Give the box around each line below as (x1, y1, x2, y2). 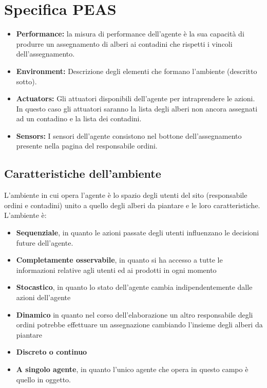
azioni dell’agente (16, 292, 71, 303)
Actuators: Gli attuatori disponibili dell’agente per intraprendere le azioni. (16, 93, 255, 104)
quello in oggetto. (16, 374, 71, 384)
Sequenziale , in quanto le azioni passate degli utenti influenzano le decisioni (16, 227, 259, 238)
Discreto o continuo (16, 346, 87, 357)
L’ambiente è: (4, 210, 47, 220)
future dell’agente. (16, 237, 73, 248)
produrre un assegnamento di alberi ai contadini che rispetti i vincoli (16, 38, 233, 49)
